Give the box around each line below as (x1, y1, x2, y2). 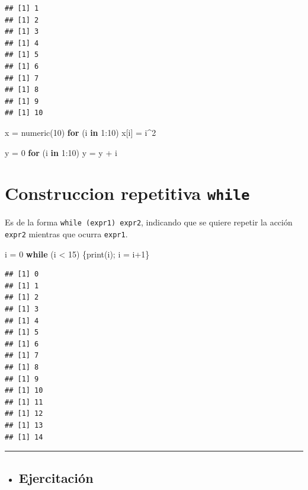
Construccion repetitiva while (5, 181, 250, 205)
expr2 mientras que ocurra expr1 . (5, 228, 128, 240)
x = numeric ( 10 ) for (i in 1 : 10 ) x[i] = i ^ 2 (5, 126, 156, 138)
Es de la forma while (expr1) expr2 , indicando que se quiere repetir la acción (5, 216, 293, 228)
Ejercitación (18, 468, 94, 486)
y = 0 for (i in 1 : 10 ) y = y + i (5, 146, 117, 158)
